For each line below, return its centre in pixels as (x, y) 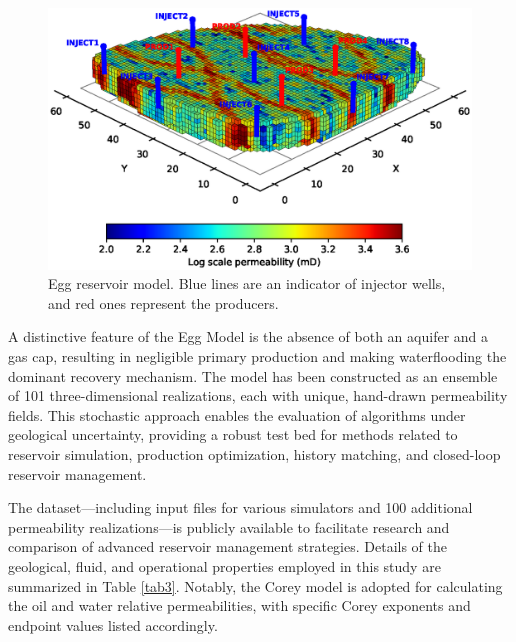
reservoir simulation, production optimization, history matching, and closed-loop (254, 454)
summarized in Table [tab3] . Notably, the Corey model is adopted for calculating (255, 585)
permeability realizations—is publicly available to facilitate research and (229, 526)
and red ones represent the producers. (163, 302)
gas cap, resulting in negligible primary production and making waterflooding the (257, 356)
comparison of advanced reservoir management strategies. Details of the (228, 546)
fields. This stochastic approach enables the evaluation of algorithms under (237, 414)
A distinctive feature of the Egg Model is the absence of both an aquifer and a (248, 336)
